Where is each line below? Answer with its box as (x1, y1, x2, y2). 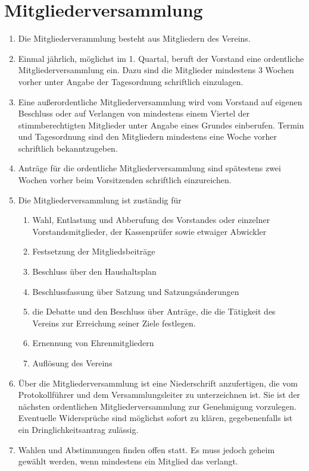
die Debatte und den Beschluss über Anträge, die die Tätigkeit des (32, 305, 276, 318)
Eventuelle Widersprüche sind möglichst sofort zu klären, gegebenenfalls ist (18, 412, 293, 424)
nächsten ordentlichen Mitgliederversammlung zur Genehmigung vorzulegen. (18, 400, 296, 412)
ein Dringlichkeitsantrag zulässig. (18, 423, 139, 435)
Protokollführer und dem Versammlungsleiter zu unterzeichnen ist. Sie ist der (18, 388, 301, 401)
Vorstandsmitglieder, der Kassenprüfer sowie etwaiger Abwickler (32, 225, 267, 237)
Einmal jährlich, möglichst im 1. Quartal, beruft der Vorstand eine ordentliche (18, 52, 304, 64)
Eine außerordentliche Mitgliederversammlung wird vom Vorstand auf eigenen (18, 95, 302, 108)
